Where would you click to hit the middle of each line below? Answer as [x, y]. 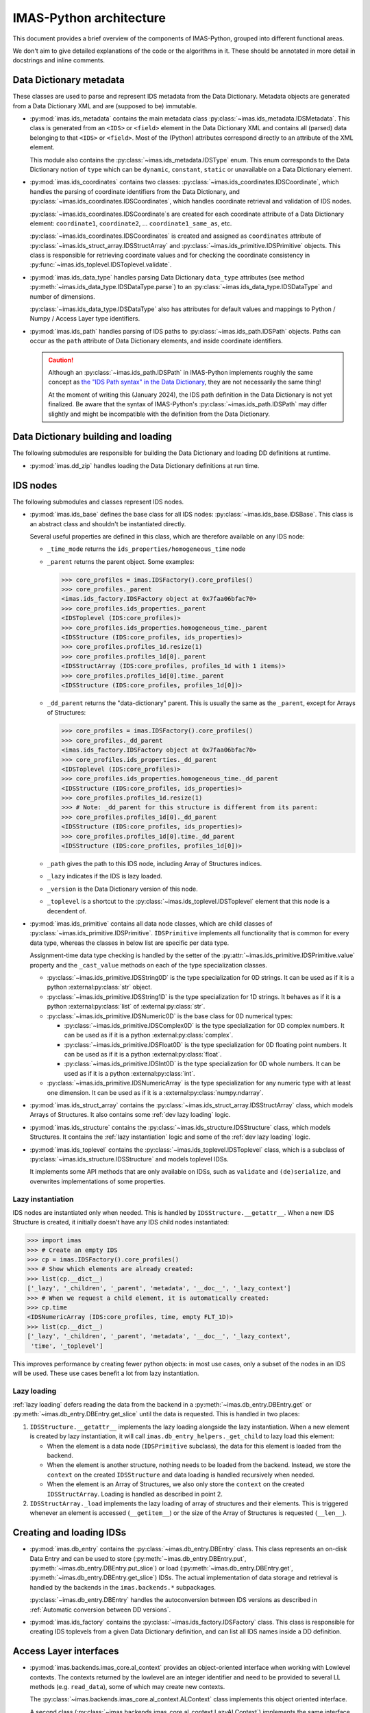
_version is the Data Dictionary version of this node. [122, 889]
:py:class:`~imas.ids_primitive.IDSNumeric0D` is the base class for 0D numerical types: [170, 1016]
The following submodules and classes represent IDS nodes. [98, 502]
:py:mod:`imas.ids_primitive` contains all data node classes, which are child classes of [151, 923]
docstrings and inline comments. [59, 60]
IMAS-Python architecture [89, 18]
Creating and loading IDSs [70, 1532]
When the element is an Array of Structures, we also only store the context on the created [176, 1484]
